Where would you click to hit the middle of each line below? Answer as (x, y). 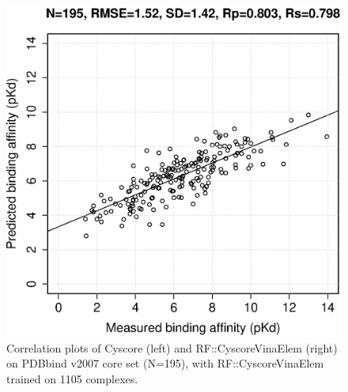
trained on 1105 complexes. (72, 378)
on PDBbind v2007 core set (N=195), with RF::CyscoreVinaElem (165, 363)
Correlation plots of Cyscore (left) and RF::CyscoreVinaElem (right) (172, 347)
